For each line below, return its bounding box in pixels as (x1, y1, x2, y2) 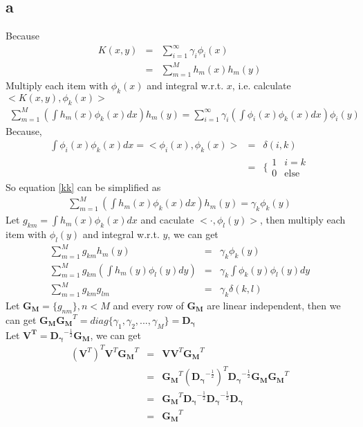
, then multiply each (260, 212, 346, 227)
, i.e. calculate (232, 78, 291, 93)
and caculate (140, 212, 194, 227)
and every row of (113, 298, 184, 312)
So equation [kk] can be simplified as (6, 180, 161, 194)
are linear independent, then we (207, 298, 341, 312)
